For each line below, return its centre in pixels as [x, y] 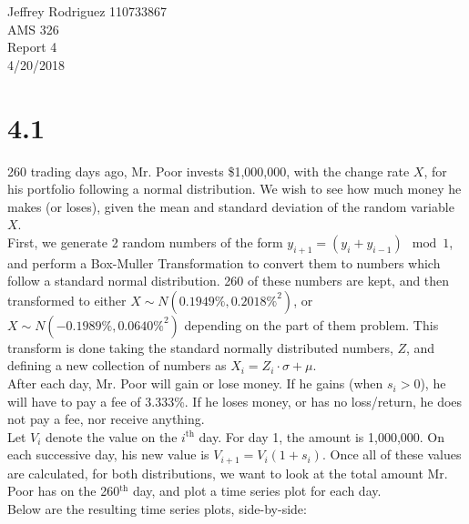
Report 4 [32, 47]
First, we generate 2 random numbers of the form [145, 242]
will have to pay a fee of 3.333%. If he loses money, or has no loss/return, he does [235, 401]
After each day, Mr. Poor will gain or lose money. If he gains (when [195, 383]
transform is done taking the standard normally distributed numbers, [200, 347]
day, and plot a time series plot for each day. [257, 491]
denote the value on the [112, 436]
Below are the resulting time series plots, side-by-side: [157, 509]
